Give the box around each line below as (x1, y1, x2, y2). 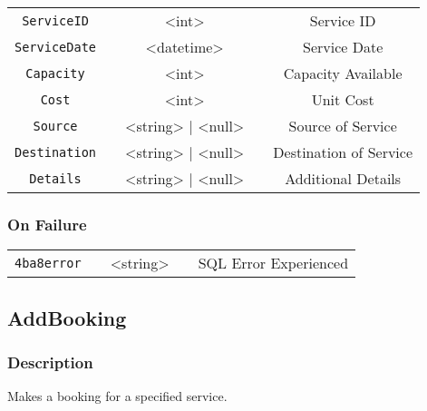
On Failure (7, 212, 87, 235)
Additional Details (285, 168, 402, 189)
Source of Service (288, 115, 397, 136)
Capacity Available (283, 63, 403, 83)
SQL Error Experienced (198, 252, 349, 274)
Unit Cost (311, 89, 374, 110)
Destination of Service (273, 142, 413, 162)
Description (7, 350, 93, 373)
